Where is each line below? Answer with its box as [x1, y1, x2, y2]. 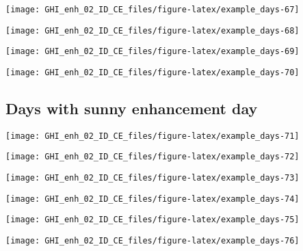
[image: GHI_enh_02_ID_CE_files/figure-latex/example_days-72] [5, 152, 300, 162]
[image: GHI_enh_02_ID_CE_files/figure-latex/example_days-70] [5, 67, 300, 77]
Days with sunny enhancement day [5, 98, 258, 119]
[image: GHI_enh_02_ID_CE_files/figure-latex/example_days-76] [5, 236, 300, 246]
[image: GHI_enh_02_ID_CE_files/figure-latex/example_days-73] [5, 173, 300, 183]
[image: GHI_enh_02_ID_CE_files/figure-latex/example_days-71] [5, 131, 300, 141]
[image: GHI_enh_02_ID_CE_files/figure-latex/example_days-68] [5, 25, 300, 36]
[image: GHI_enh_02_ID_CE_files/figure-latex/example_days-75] [5, 215, 300, 225]
